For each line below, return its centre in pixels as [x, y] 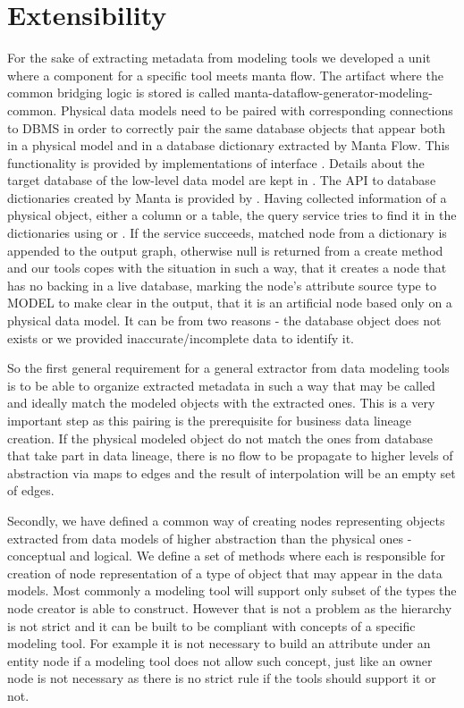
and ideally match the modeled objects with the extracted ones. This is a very [221, 403]
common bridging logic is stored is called [119, 93]
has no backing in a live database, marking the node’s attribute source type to [222, 285]
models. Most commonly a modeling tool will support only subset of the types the [232, 590]
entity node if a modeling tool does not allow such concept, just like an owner [220, 660]
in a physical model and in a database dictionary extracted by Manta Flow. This [228, 145]
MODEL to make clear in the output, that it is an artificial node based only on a [230, 303]
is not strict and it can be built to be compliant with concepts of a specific [211, 625]
